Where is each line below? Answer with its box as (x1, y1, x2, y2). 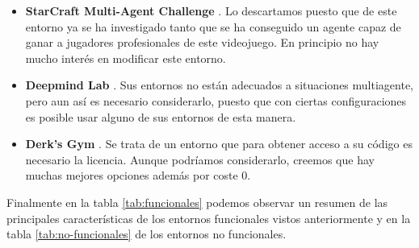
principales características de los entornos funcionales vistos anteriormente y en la (6, 209, 411, 226)
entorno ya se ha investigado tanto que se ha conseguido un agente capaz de (25, 18, 401, 35)
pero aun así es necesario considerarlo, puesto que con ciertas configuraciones (25, 92, 407, 109)
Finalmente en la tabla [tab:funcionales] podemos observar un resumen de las (6, 193, 388, 210)
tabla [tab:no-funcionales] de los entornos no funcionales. (6, 225, 287, 242)
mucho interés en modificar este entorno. (25, 49, 226, 66)
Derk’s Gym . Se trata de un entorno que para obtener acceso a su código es (25, 135, 413, 152)
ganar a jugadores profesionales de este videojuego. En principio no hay (25, 34, 379, 51)
